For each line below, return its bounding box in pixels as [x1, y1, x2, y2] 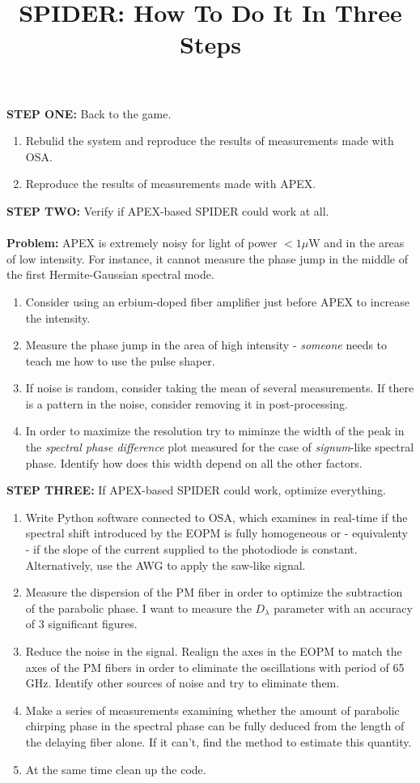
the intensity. [25, 309, 91, 326]
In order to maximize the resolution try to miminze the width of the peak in [25, 422, 405, 439]
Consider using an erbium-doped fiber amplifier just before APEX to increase [25, 293, 410, 310]
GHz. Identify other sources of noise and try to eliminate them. [25, 674, 340, 691]
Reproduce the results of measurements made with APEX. [25, 175, 316, 192]
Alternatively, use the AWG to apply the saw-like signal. [25, 556, 306, 573]
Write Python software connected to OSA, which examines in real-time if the [25, 508, 408, 525]
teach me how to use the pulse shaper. [25, 352, 215, 369]
